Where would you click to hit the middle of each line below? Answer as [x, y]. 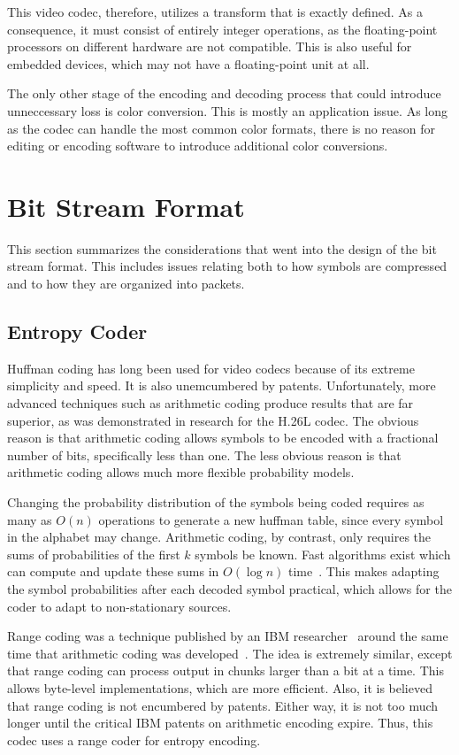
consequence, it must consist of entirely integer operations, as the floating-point [222, 29]
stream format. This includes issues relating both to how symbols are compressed [227, 266]
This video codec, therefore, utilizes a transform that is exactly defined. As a [215, 12]
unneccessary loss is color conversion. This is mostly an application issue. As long [227, 110]
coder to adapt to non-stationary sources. [119, 606]
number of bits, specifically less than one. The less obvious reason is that [204, 455]
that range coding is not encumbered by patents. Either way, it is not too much [223, 705]
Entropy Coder [77, 331]
